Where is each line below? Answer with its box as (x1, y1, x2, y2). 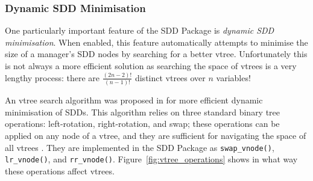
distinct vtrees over (134, 71, 206, 84)
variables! (216, 71, 251, 84)
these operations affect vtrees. (5, 164, 115, 177)
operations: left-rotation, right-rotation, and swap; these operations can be (5, 117, 280, 130)
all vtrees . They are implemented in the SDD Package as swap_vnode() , (5, 141, 274, 153)
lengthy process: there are (5, 71, 100, 84)
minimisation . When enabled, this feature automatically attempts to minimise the (5, 35, 308, 48)
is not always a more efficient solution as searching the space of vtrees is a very (5, 60, 297, 72)
